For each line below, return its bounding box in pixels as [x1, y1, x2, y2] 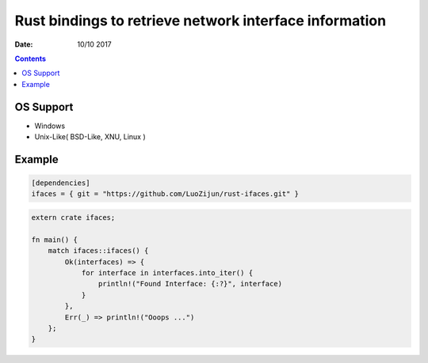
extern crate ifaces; [31, 213, 116, 221]
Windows [34, 121, 66, 130]
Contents [14, 54, 47, 63]
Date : [14, 40, 33, 49]
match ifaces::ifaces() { [48, 246, 149, 255]
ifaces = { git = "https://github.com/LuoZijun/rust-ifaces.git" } [31, 190, 300, 199]
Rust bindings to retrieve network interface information [14, 12, 387, 29]
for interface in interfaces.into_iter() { [81, 268, 254, 277]
